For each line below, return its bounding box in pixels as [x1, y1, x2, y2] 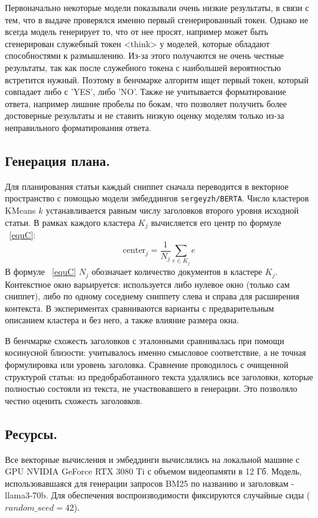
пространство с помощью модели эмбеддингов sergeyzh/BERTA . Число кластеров [5, 192, 309, 205]
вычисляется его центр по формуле [150, 216, 281, 228]
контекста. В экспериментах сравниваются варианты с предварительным [5, 301, 274, 314]
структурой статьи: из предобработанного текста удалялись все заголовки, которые [5, 370, 313, 383]
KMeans [5, 203, 36, 216]
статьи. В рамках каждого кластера [5, 216, 135, 228]
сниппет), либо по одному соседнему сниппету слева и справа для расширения [5, 290, 300, 302]
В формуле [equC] [5, 265, 76, 278]
